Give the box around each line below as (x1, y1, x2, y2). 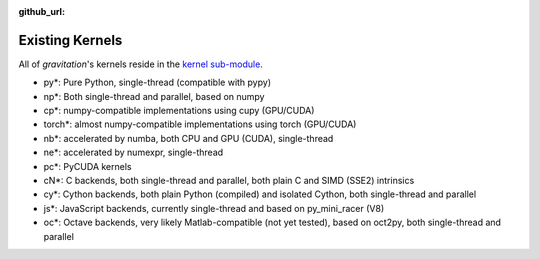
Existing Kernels (18, 31, 123, 49)
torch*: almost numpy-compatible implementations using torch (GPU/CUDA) (43, 118, 357, 130)
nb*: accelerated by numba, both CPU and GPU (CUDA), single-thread (43, 132, 334, 144)
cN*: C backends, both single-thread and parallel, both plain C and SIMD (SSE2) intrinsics (43, 175, 415, 187)
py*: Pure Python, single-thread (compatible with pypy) (43, 76, 272, 89)
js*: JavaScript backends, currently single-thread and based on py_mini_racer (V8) (43, 202, 385, 214)
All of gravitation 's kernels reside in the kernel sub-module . (18, 58, 264, 70)
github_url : (18, 6, 65, 17)
